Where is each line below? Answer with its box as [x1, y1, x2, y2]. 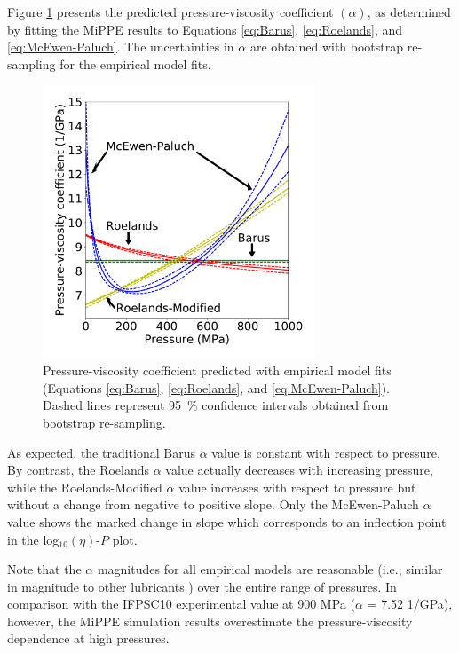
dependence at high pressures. [7, 629, 170, 648]
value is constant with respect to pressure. [211, 443, 440, 461]
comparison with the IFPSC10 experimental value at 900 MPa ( [7, 594, 355, 613]
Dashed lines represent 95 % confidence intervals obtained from [43, 396, 389, 414]
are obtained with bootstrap [249, 37, 404, 56]
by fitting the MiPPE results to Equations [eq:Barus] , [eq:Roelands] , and [7, 20, 403, 38]
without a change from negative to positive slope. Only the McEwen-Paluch [7, 495, 419, 514]
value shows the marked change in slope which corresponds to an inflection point [7, 512, 447, 531]
